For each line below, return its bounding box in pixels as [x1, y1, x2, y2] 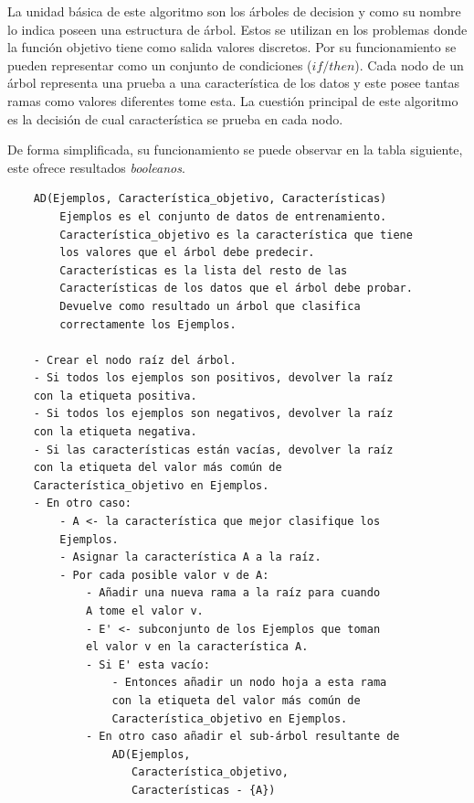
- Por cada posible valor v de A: [59, 568, 269, 582]
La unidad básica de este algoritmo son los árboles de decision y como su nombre [7, 2, 461, 20]
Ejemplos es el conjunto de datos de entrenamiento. [59, 209, 387, 223]
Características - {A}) [132, 783, 276, 797]
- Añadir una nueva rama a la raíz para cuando [85, 586, 381, 600]
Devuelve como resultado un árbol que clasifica [59, 299, 361, 313]
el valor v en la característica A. [85, 640, 309, 654]
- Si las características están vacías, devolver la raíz [33, 443, 394, 456]
